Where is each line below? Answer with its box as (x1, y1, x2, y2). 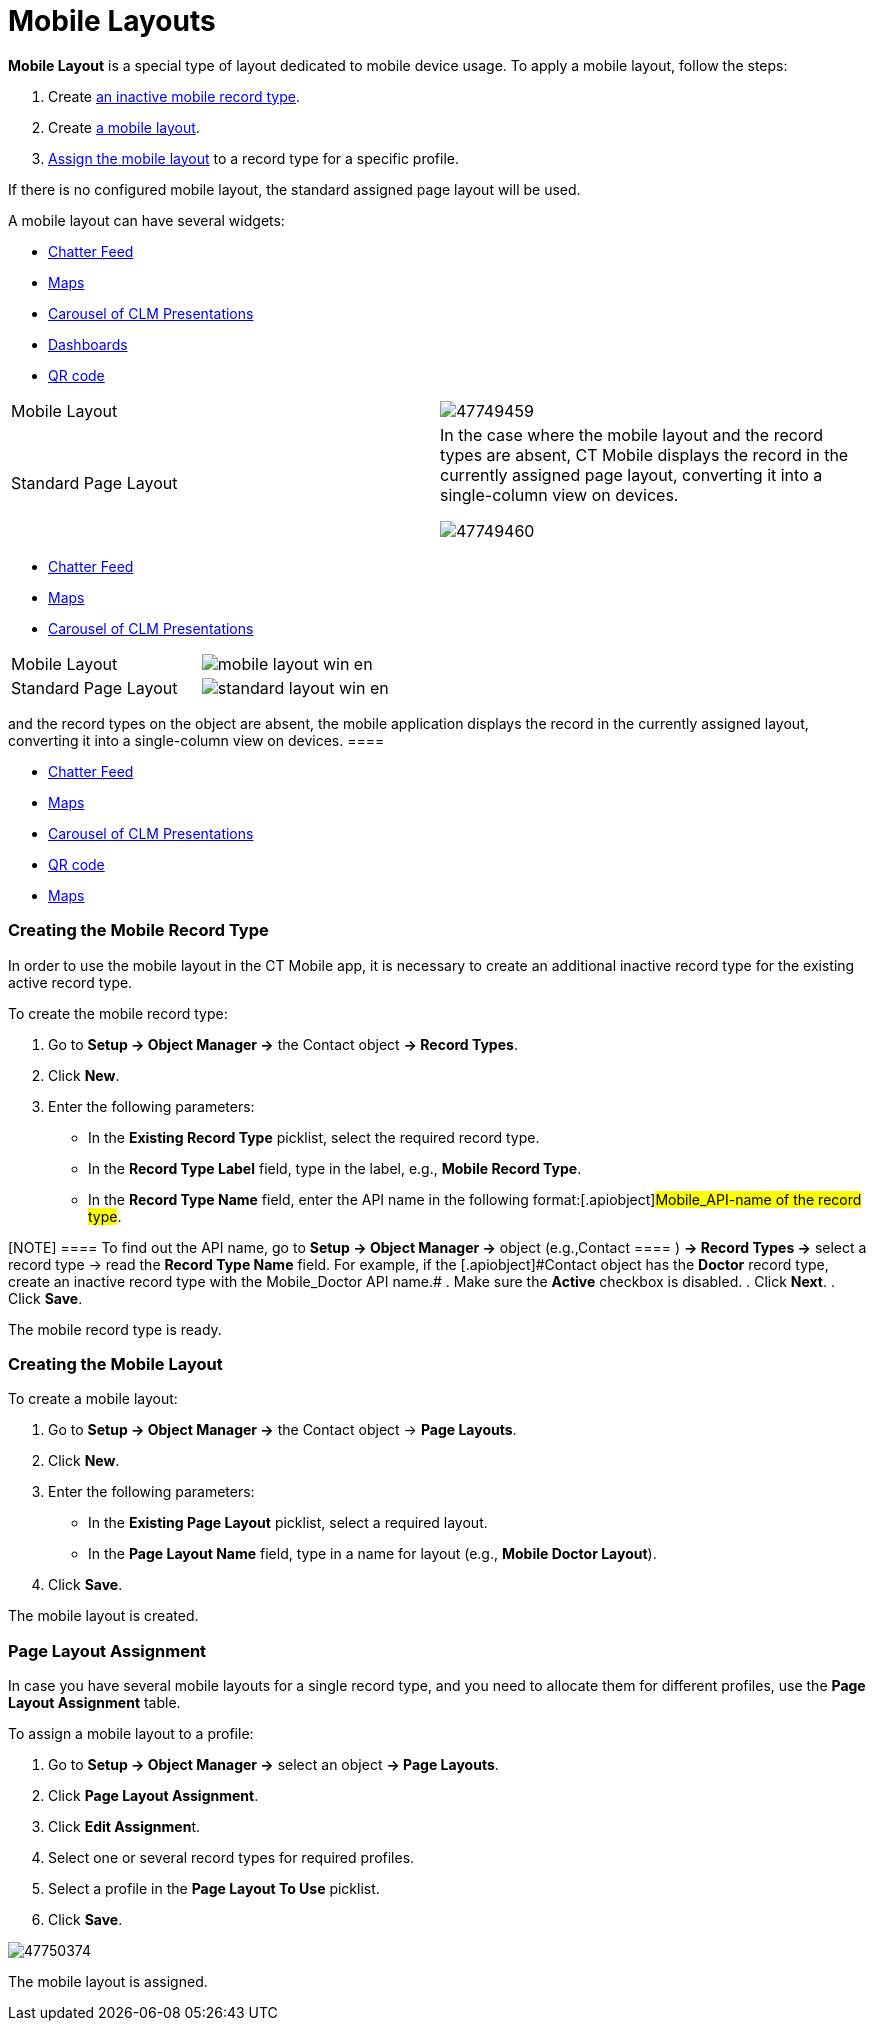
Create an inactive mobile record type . (48, 87, 300, 105)
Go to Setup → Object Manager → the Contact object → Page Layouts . (48, 1421, 517, 1439)
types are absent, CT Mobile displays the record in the (440, 444, 849, 465)
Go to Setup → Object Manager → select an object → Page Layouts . (48, 1756, 499, 1773)
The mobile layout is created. (8, 1607, 199, 1625)
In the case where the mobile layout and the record (440, 424, 824, 445)
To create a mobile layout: (8, 1390, 178, 1408)
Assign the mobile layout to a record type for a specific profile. (48, 149, 459, 167)
